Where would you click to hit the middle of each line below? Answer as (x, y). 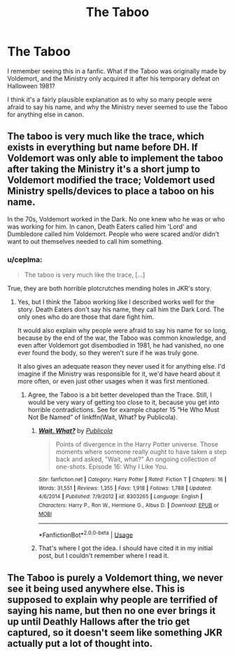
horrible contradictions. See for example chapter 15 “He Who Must (123, 410)
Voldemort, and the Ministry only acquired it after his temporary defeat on (113, 78)
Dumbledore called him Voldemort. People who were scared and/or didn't (113, 234)
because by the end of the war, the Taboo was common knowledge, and (121, 338)
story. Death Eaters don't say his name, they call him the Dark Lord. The (121, 310)
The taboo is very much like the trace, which (106, 136)
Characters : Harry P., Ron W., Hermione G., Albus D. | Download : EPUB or (128, 505)
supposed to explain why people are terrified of (113, 600)
